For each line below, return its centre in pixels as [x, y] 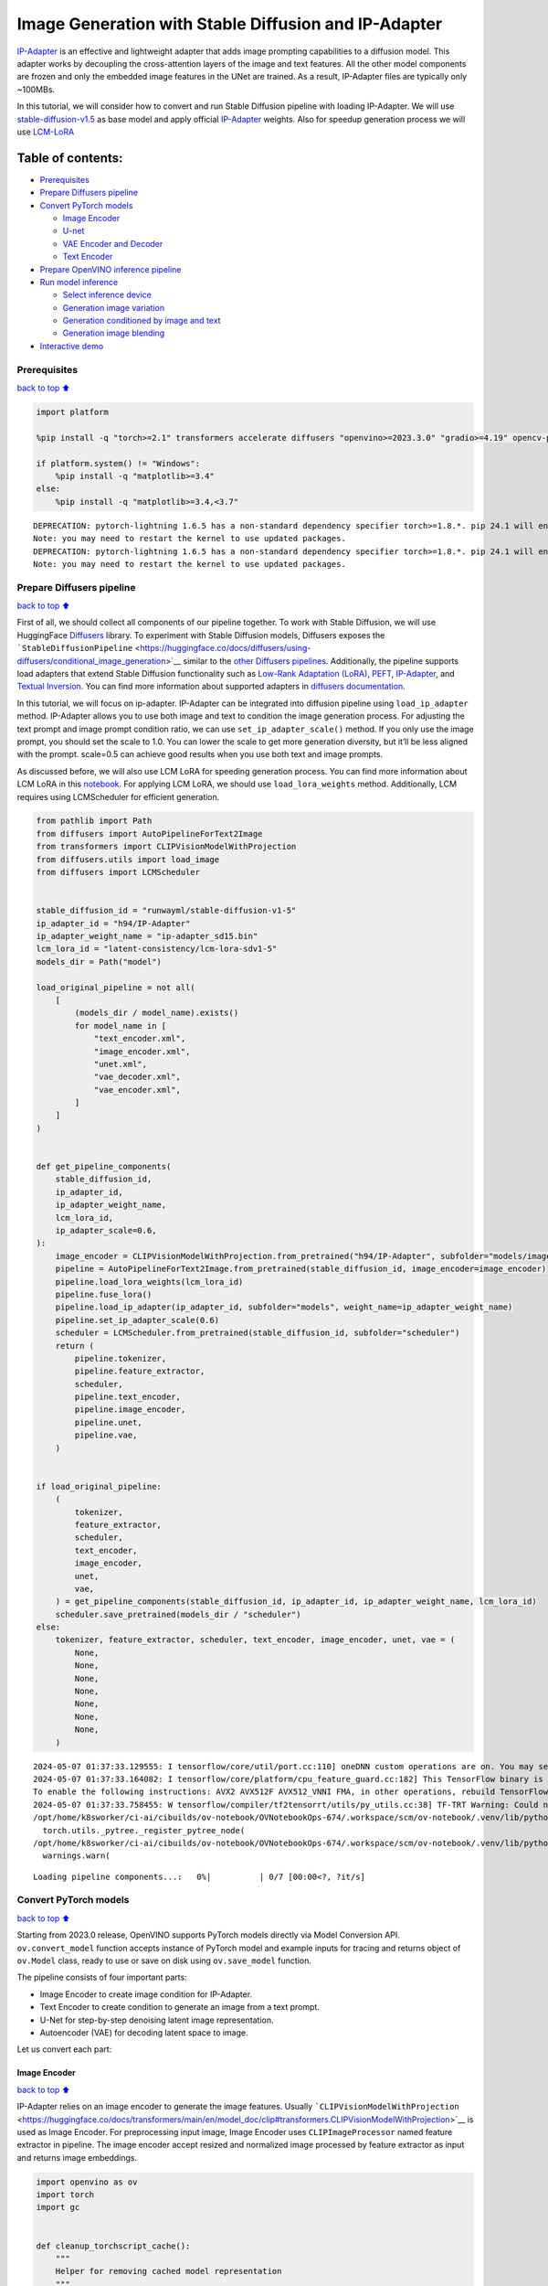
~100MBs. [36, 89]
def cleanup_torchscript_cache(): [113, 2246]
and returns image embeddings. [77, 2157]
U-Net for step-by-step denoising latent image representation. [157, 2020]
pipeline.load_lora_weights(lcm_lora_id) [149, 1282]
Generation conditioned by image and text [142, 321]
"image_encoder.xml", [142, 1051]
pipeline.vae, [106, 1435]
